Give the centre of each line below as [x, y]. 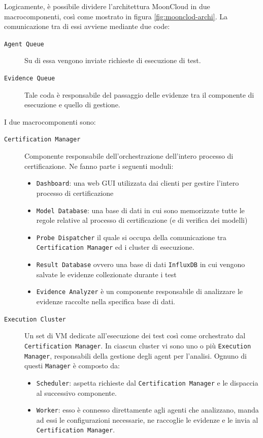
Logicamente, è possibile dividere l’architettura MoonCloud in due [107, 6]
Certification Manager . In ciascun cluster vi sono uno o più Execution [138, 345]
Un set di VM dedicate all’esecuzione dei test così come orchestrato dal [135, 335]
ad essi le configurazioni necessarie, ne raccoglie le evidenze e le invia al [147, 419]
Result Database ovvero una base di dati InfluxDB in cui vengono [141, 264]
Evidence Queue [30, 79]
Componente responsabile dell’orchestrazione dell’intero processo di [129, 156]
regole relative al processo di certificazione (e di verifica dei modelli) [142, 220]
